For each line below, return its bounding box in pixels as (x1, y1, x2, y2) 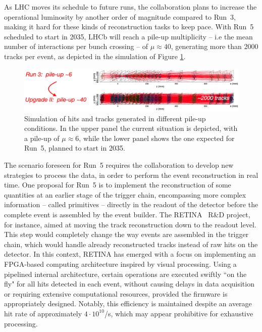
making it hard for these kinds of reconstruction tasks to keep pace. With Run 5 (4, 21, 254, 32)
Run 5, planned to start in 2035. (24, 143, 125, 153)
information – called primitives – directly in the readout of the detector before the (4, 199, 258, 210)
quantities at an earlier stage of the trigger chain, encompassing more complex (4, 189, 246, 200)
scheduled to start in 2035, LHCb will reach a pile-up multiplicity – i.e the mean (4, 31, 253, 41)
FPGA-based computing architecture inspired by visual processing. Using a (4, 259, 237, 269)
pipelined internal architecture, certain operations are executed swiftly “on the (4, 268, 247, 279)
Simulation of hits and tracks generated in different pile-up (24, 113, 206, 123)
